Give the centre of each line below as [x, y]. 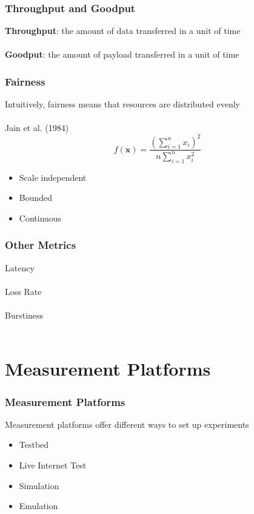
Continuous [40, 218]
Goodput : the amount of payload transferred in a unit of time [122, 54]
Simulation [39, 485]
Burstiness [24, 315]
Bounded [36, 198]
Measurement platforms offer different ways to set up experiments [127, 424]
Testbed [34, 445]
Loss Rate [23, 291]
